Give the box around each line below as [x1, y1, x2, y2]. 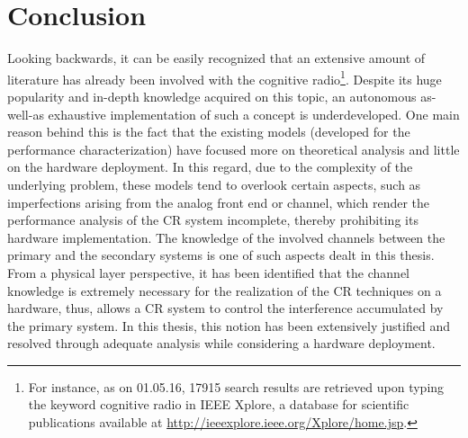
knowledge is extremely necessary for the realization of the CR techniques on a [7, 281, 442, 299]
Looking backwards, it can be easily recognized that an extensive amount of [7, 49, 426, 67]
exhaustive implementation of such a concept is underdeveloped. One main [48, 104, 460, 123]
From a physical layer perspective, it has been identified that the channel [7, 263, 409, 282]
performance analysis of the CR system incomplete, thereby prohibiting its [7, 210, 418, 229]
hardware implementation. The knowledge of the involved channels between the [7, 228, 445, 246]
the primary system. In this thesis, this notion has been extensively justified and [7, 316, 450, 335]
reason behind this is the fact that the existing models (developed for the [7, 122, 410, 141]
